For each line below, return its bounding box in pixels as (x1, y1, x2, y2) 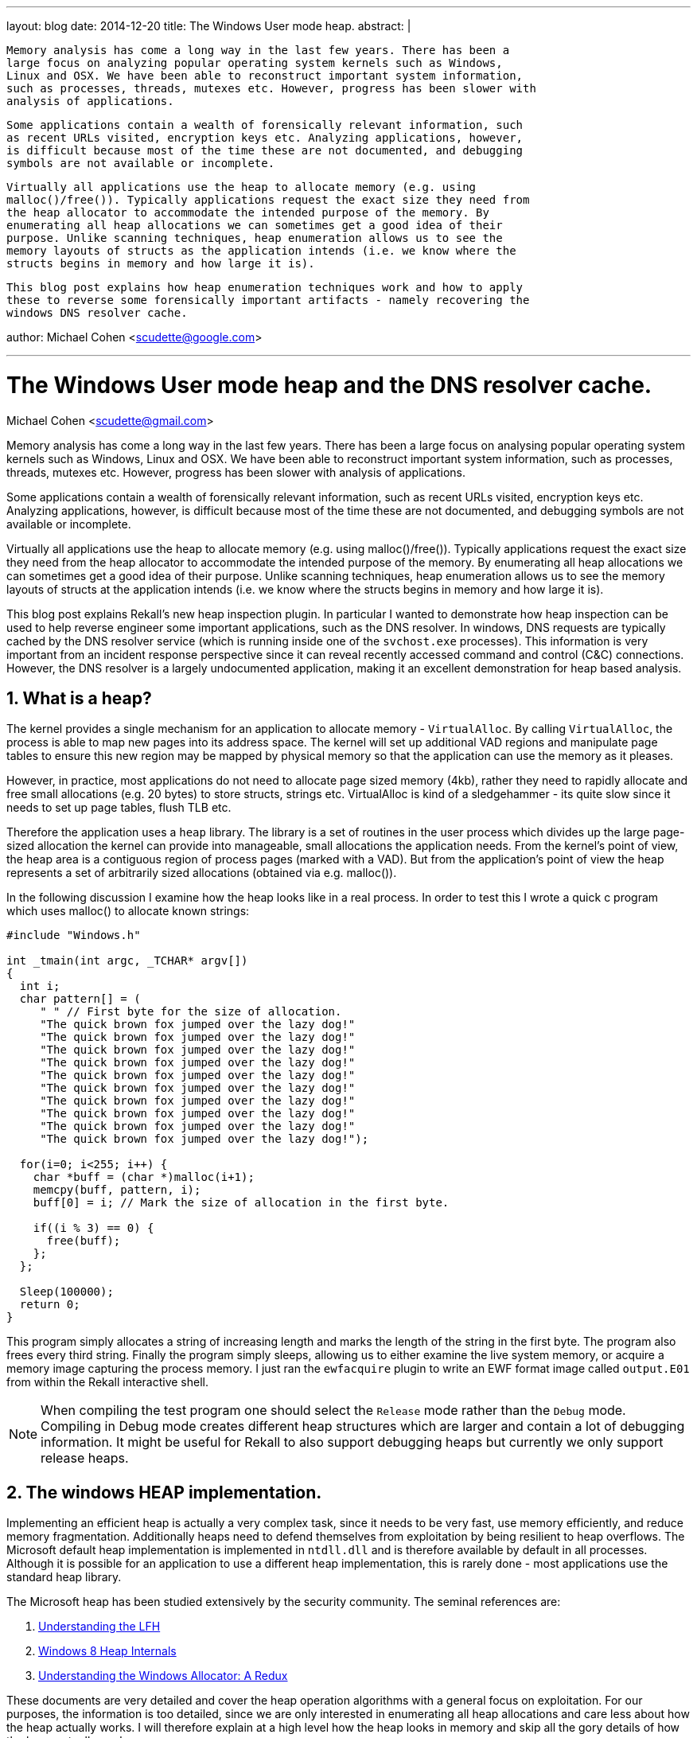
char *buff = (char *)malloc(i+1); (33, 1171, 255, 1184)
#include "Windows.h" (6, 929, 141, 942)
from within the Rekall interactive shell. (6, 1375, 209, 1389)
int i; (19, 980, 60, 993)
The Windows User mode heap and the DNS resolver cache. (6, 371, 652, 399)
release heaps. (41, 1450, 129, 1467)
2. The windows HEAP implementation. (6, 1482, 322, 1502)
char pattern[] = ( (19, 992, 141, 1006)
